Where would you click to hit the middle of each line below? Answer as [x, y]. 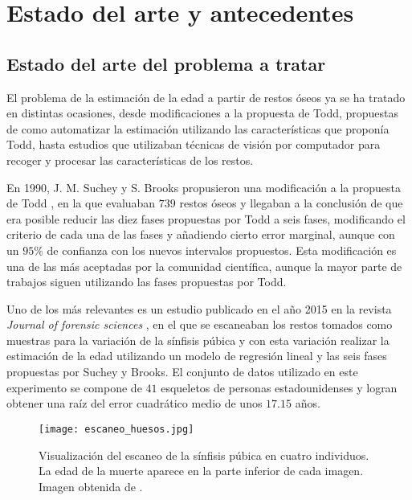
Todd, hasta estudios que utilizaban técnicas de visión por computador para [194, 144]
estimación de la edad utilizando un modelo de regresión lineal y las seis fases [197, 356]
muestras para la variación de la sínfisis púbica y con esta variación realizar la [198, 340]
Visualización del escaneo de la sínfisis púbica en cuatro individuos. [204, 455]
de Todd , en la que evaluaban [81, 203]
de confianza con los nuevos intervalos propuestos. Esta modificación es [222, 250]
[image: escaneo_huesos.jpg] [116, 429]
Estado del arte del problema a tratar [166, 63]
